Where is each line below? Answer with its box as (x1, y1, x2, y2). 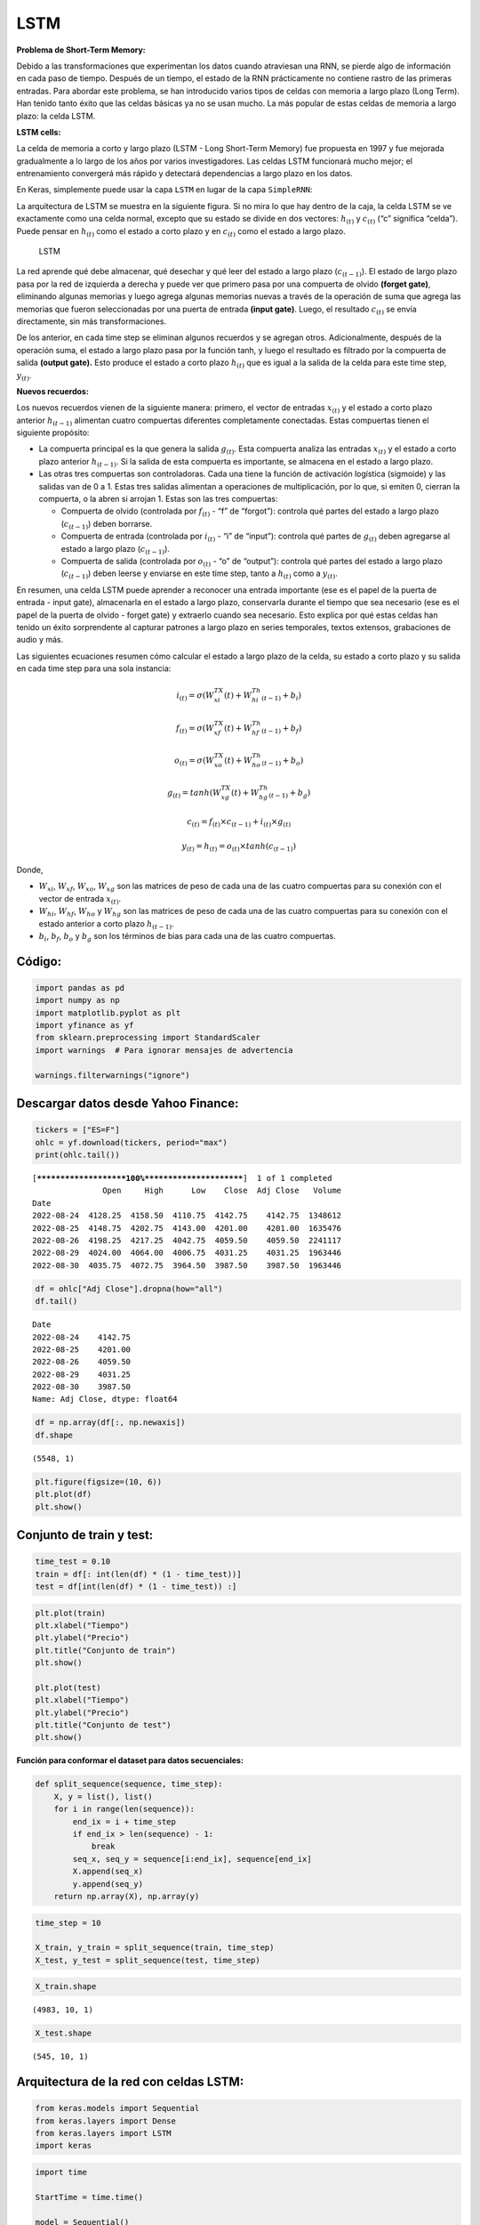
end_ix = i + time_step (72, 1816, 177, 1826)
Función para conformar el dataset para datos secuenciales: (16, 1755, 244, 1766)
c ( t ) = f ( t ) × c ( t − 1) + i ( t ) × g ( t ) (187, 816, 292, 829)
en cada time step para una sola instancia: (16, 663, 172, 674)
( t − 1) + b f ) (260, 723, 302, 735)
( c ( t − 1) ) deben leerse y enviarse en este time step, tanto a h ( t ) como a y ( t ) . (60, 568, 338, 581)
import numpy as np (35, 995, 120, 1006)
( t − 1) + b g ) (268, 788, 311, 800)
